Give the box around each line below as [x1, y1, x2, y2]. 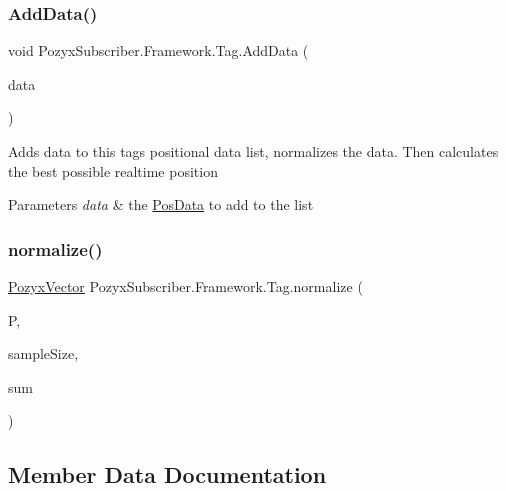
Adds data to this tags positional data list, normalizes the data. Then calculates [8, 141, 499, 161]
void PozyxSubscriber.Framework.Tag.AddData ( [8, 40, 309, 61]
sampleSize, [8, 343, 79, 364]
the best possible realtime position [8, 160, 218, 181]
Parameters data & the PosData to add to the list [8, 194, 314, 215]
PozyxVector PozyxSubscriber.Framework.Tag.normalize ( [8, 276, 363, 296]
